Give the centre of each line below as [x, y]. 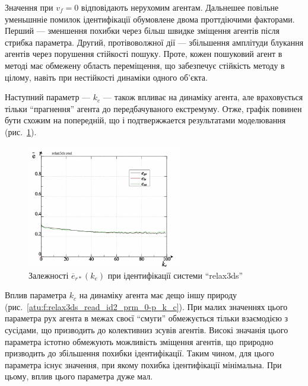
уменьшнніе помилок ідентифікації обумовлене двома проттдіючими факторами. [150, 19]
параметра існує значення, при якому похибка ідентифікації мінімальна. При [143, 364]
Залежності [49, 275]
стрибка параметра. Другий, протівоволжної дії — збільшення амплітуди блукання [154, 42]
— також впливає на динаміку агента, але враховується [203, 97]
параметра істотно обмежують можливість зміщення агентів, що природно [139, 341]
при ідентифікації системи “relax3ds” [175, 275]
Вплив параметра [36, 295]
